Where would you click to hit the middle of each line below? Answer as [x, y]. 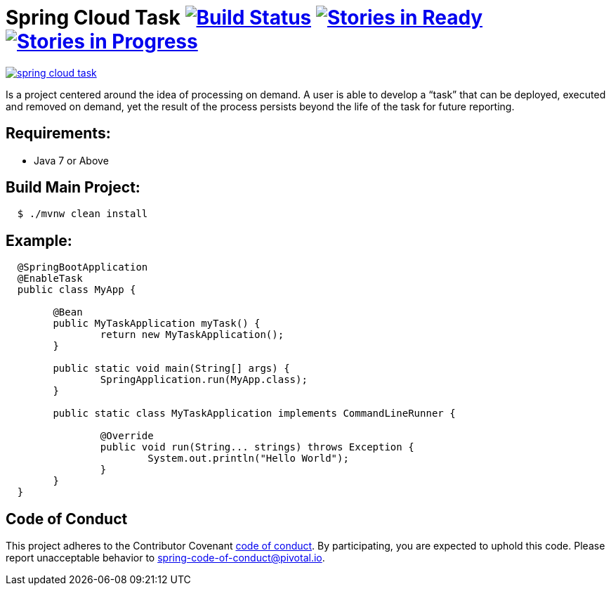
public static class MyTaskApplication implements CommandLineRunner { [254, 414]
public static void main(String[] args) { [171, 369]
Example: [39, 240]
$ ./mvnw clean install [83, 214]
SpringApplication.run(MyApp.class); [204, 380]
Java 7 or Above [71, 160]
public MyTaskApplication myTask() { [157, 324]
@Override [127, 436]
